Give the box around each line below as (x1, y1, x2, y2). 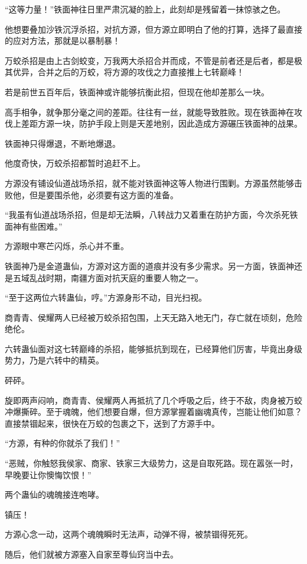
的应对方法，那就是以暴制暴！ (5, 34, 120, 47)
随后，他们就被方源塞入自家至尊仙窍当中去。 (5, 548, 178, 560)
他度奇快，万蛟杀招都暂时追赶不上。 (5, 157, 145, 169)
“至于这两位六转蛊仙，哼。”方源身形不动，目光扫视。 (5, 291, 207, 304)
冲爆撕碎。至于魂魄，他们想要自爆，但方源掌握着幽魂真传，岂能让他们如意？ (5, 405, 302, 418)
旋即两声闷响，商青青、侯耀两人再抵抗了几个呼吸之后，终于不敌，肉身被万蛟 (5, 394, 302, 406)
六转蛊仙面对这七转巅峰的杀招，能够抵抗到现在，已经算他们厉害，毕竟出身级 (5, 342, 302, 354)
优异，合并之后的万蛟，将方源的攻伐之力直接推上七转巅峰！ (12, 66, 244, 78)
